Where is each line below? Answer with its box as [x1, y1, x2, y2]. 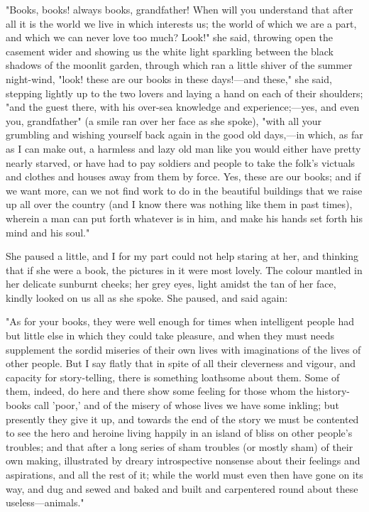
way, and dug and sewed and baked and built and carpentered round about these [6, 481, 358, 496]
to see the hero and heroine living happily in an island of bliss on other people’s [6, 425, 353, 440]
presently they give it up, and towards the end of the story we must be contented [6, 411, 359, 426]
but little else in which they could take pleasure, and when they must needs [6, 328, 335, 343]
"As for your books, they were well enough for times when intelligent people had [6, 314, 354, 329]
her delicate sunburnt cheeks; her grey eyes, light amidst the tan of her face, [6, 276, 336, 291]
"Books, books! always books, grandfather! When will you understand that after [6, 2, 353, 16]
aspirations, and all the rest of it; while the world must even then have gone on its [6, 467, 363, 481]
